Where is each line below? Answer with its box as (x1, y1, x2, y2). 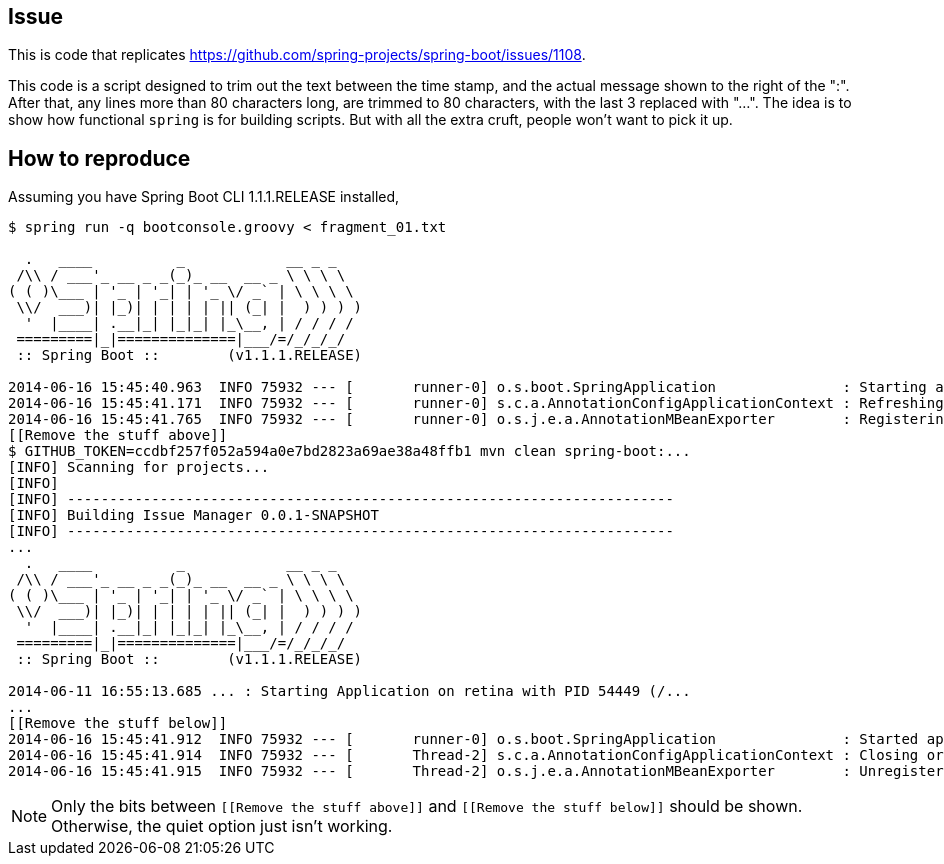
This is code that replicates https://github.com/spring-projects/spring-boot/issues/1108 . (8, 46, 586, 64)
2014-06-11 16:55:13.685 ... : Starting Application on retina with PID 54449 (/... (8, 683, 691, 700)
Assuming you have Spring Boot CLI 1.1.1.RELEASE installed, (8, 188, 400, 206)
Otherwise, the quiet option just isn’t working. (51, 816, 393, 837)
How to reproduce (8, 145, 191, 171)
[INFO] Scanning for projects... (8, 459, 270, 476)
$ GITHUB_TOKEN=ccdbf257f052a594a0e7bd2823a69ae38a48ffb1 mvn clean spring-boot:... (8, 443, 691, 460)
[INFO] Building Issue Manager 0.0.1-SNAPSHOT (8, 507, 379, 524)
